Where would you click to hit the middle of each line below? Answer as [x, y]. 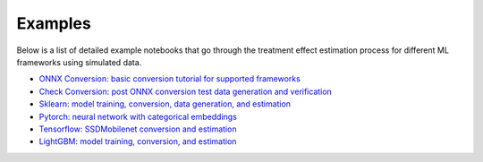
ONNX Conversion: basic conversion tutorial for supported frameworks [170, 79]
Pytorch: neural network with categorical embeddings [138, 116]
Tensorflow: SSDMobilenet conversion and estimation [138, 129]
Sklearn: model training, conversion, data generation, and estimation [165, 104]
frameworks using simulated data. [79, 62]
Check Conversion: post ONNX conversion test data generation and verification [186, 91]
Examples [54, 23]
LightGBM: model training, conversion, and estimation [138, 141]
